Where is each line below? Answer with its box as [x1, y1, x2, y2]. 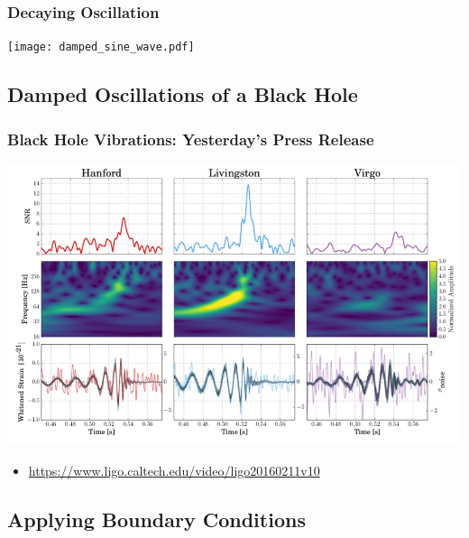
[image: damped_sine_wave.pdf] [7, 41, 195, 54]
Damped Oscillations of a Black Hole [7, 80, 358, 108]
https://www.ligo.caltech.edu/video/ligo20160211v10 [28, 460, 320, 479]
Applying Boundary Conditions [7, 505, 306, 533]
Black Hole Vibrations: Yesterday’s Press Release [7, 127, 374, 150]
